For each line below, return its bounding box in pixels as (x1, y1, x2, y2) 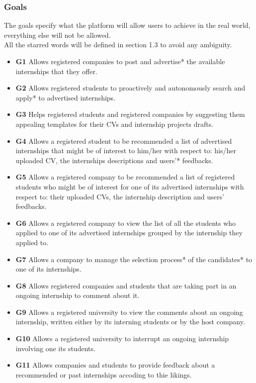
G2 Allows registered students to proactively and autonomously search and (15, 83, 246, 93)
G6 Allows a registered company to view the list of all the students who (15, 217, 236, 228)
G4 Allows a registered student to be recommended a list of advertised (15, 135, 232, 146)
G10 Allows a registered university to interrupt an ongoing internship (15, 333, 229, 344)
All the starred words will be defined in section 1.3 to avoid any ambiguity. (4, 39, 232, 50)
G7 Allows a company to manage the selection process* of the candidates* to (15, 254, 253, 264)
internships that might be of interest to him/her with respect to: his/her (15, 145, 236, 156)
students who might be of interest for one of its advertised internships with (15, 181, 244, 191)
